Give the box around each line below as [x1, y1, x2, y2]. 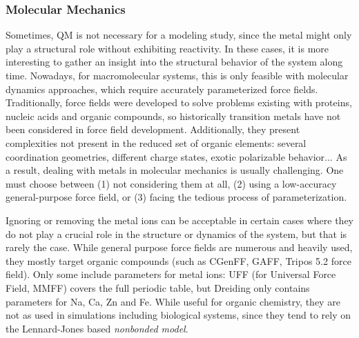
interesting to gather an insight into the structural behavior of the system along [6, 54, 343, 69]
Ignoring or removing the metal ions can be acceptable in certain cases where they [6, 212, 353, 227]
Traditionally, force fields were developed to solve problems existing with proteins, [6, 95, 352, 110]
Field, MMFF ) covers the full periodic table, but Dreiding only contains [6, 280, 310, 295]
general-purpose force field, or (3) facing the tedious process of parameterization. [6, 190, 347, 204]
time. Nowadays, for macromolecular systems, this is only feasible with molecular [6, 68, 349, 82]
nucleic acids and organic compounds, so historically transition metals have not [6, 108, 341, 123]
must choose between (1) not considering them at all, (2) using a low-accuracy [6, 176, 337, 190]
